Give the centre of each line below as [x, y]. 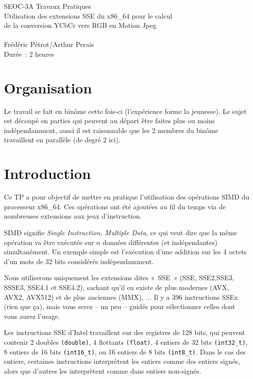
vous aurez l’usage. [32, 316]
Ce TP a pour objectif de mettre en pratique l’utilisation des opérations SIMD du [127, 197]
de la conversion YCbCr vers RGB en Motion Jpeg [80, 25]
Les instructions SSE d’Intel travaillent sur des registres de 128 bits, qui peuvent [125, 332]
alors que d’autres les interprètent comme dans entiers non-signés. [103, 370]
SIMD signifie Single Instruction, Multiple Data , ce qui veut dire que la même [121, 232]
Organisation [48, 87]
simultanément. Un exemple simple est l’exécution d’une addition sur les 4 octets [125, 252]
